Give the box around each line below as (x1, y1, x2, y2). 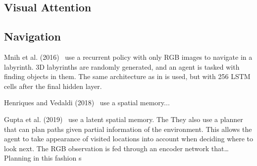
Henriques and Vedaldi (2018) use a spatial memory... (4, 97, 170, 108)
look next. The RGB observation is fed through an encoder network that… (4, 143, 229, 153)
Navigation (4, 29, 61, 44)
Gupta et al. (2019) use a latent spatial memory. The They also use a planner (4, 114, 243, 124)
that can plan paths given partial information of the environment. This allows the (4, 124, 252, 134)
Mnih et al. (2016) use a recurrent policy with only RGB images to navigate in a (4, 51, 253, 62)
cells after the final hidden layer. (4, 81, 102, 91)
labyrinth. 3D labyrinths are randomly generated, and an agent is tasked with (4, 61, 240, 72)
